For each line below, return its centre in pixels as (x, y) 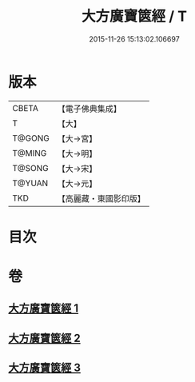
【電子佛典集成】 (89, 109)
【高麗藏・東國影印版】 (101, 198)
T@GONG (31, 138)
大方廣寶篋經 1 (44, 308)
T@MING (30, 153)
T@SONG (31, 168)
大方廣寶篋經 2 (45, 338)
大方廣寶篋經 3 (45, 368)
